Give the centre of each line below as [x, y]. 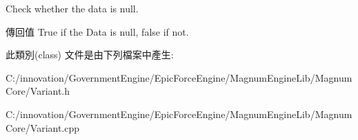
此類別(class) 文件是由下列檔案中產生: [90, 55]
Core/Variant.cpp [43, 127]
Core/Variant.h [38, 91]
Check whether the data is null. [72, 8]
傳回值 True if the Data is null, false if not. [97, 31]
